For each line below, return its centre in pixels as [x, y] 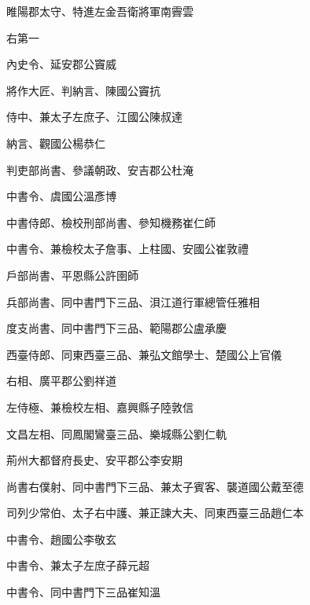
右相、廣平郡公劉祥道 [61, 381]
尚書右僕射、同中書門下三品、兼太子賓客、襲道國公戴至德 [155, 486]
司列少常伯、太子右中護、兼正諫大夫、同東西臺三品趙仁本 [155, 513]
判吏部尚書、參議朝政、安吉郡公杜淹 [100, 169]
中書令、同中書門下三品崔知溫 [83, 592]
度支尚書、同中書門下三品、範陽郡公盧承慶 [116, 328]
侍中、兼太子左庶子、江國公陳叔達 [94, 117]
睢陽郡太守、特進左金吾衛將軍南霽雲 [100, 11]
